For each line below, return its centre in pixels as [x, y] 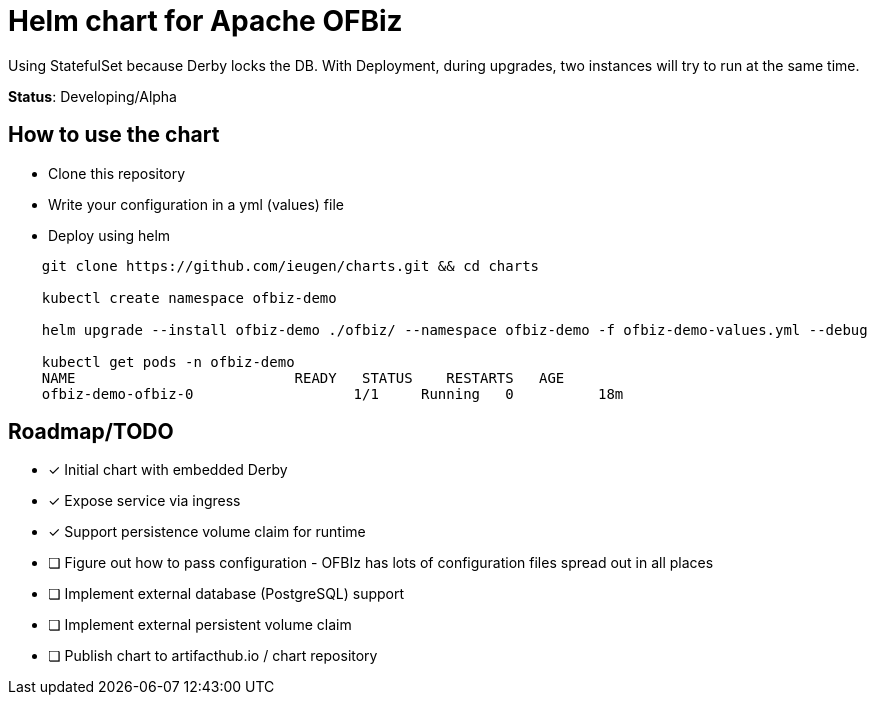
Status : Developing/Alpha [92, 96]
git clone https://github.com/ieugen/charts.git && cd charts [290, 265]
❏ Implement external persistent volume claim [200, 625]
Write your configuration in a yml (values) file [196, 204]
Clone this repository [117, 173]
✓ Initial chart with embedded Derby [168, 470]
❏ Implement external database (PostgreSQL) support [226, 594]
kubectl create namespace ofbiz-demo [189, 297]
